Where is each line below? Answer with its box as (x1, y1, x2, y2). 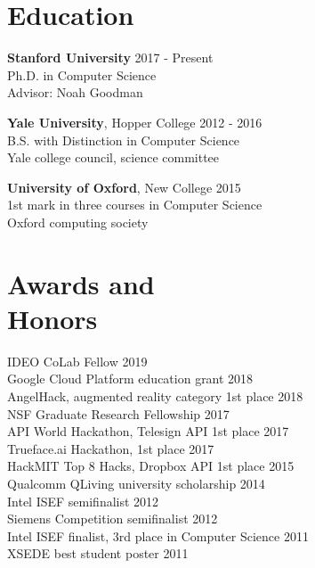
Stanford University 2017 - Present (7, 48, 214, 67)
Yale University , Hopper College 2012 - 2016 (7, 112, 262, 131)
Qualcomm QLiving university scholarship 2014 (7, 473, 265, 492)
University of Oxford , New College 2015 (7, 177, 241, 196)
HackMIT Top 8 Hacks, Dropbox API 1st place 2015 (7, 457, 295, 475)
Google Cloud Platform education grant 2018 (7, 369, 254, 388)
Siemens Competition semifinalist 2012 (7, 509, 218, 528)
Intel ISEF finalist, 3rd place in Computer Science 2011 (7, 526, 309, 545)
